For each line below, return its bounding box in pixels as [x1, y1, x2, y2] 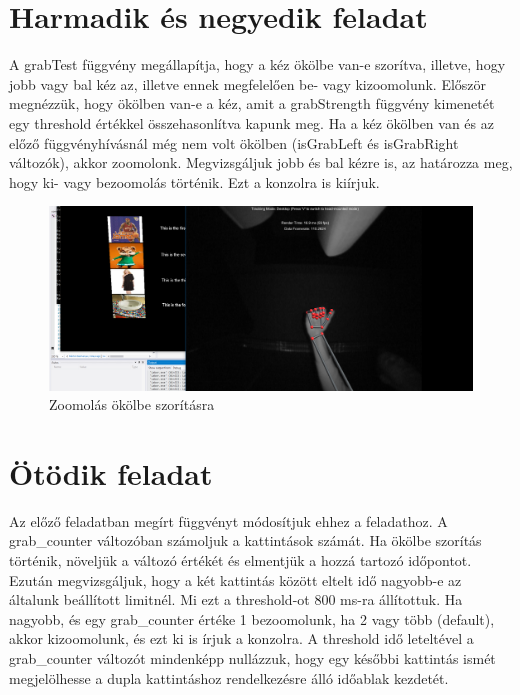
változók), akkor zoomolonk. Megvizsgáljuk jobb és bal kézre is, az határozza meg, [9, 152, 513, 173]
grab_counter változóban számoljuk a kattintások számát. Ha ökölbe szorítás [9, 530, 482, 551]
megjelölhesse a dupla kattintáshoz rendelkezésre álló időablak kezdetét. [9, 667, 449, 688]
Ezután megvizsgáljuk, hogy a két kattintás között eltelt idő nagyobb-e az [9, 569, 462, 590]
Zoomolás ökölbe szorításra [49, 394, 215, 415]
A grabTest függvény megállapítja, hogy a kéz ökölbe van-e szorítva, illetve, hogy [9, 54, 506, 75]
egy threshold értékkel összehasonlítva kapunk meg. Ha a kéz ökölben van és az [9, 112, 494, 133]
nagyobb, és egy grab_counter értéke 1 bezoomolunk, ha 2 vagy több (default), [9, 608, 495, 629]
